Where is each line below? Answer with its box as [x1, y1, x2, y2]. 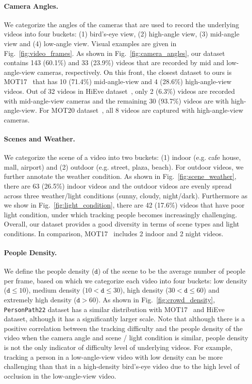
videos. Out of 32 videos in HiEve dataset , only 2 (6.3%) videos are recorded [4, 86, 235, 96]
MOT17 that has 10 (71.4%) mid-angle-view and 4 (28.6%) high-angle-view [4, 76, 232, 87]
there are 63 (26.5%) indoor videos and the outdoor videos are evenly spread [4, 180, 232, 191]
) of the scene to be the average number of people [98, 266, 246, 276]
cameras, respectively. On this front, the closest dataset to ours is [37, 67, 232, 77]
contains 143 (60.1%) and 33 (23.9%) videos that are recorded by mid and [4, 57, 224, 68]
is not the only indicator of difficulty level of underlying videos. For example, [4, 342, 233, 352]
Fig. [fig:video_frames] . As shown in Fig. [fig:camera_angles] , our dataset [4, 48, 225, 58]
